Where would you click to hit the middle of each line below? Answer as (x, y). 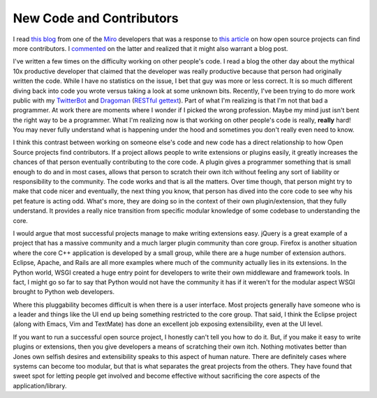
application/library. (40, 385)
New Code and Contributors (96, 18)
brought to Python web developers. (64, 292)
